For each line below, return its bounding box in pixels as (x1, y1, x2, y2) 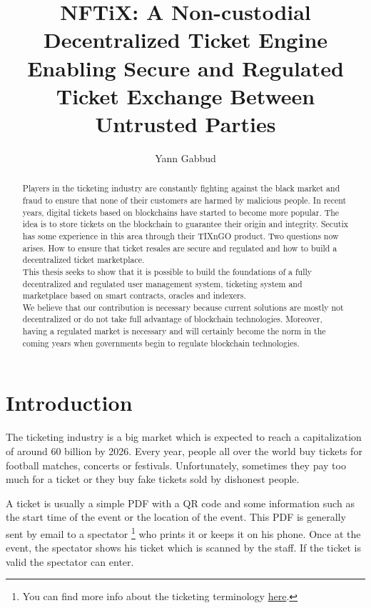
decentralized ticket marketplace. (22, 254, 145, 266)
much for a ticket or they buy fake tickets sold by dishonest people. (6, 472, 300, 487)
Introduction (6, 388, 133, 417)
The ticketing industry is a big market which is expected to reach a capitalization (6, 429, 362, 444)
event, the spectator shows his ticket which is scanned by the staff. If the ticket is (6, 540, 361, 555)
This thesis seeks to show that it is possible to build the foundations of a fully (22, 265, 312, 277)
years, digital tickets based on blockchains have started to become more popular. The (22, 206, 340, 218)
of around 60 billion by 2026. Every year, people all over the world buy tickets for (6, 443, 362, 458)
